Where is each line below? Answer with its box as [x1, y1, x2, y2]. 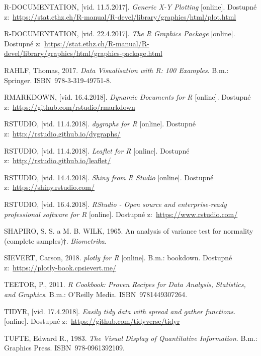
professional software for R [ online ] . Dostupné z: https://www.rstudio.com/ [4, 208, 238, 219]
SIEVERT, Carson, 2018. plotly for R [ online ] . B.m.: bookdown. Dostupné [4, 252, 232, 263]
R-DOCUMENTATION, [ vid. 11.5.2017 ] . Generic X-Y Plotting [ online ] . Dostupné [4, 2, 257, 12]
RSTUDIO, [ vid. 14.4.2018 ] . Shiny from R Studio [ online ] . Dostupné [4, 172, 214, 182]
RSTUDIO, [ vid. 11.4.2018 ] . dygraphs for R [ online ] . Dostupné [4, 118, 196, 129]
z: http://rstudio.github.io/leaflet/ [4, 155, 111, 166]
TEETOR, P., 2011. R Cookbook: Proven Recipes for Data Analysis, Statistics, [4, 279, 246, 290]
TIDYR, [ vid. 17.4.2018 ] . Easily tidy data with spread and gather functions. [4, 306, 236, 316]
